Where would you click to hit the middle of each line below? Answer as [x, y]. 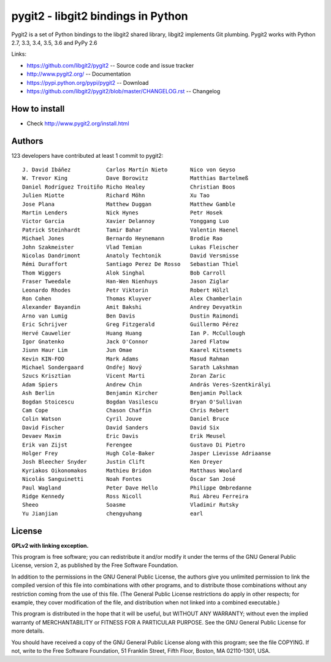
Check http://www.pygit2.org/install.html [78, 123]
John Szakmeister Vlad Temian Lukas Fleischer [131, 247]
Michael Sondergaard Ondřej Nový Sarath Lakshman [131, 368]
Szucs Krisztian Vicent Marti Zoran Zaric [124, 376]
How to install [38, 108]
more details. [28, 631]
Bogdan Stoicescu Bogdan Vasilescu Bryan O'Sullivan [132, 402]
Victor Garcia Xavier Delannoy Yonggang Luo [126, 221]
